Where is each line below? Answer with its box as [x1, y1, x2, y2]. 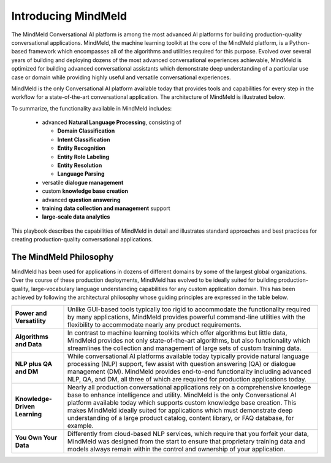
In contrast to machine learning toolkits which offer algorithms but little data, [67, 329, 287, 337]
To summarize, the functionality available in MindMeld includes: [11, 104, 172, 112]
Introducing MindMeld [11, 9, 127, 23]
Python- [289, 39, 310, 46]
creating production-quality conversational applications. [11, 236, 153, 243]
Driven [15, 402, 36, 411]
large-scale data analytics [42, 213, 110, 220]
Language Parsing [57, 170, 105, 177]
